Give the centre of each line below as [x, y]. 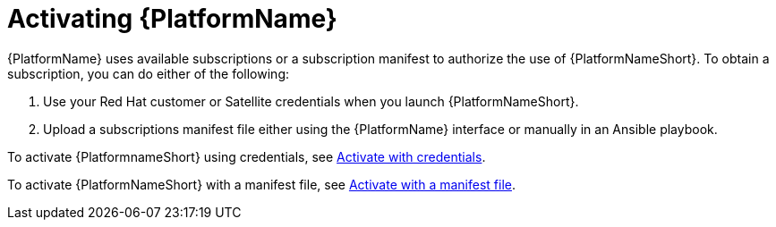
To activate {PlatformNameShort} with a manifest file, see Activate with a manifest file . [261, 184]
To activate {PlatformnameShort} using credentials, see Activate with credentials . [247, 156]
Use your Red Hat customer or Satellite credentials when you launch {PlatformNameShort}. [311, 101]
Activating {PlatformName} [172, 19]
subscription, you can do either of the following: [148, 73]
